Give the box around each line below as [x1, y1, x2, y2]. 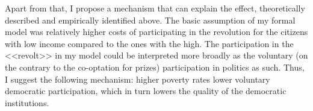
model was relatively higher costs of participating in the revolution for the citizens [5, 25, 308, 38]
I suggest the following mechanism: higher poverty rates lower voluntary [5, 72, 270, 85]
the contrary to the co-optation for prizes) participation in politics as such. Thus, [5, 60, 305, 73]
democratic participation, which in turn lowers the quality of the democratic [5, 84, 287, 97]
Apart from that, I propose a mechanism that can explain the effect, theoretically [5, 2, 305, 14]
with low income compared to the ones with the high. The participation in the [5, 37, 294, 49]
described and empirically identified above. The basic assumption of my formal [5, 13, 296, 26]
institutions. [5, 96, 49, 109]
